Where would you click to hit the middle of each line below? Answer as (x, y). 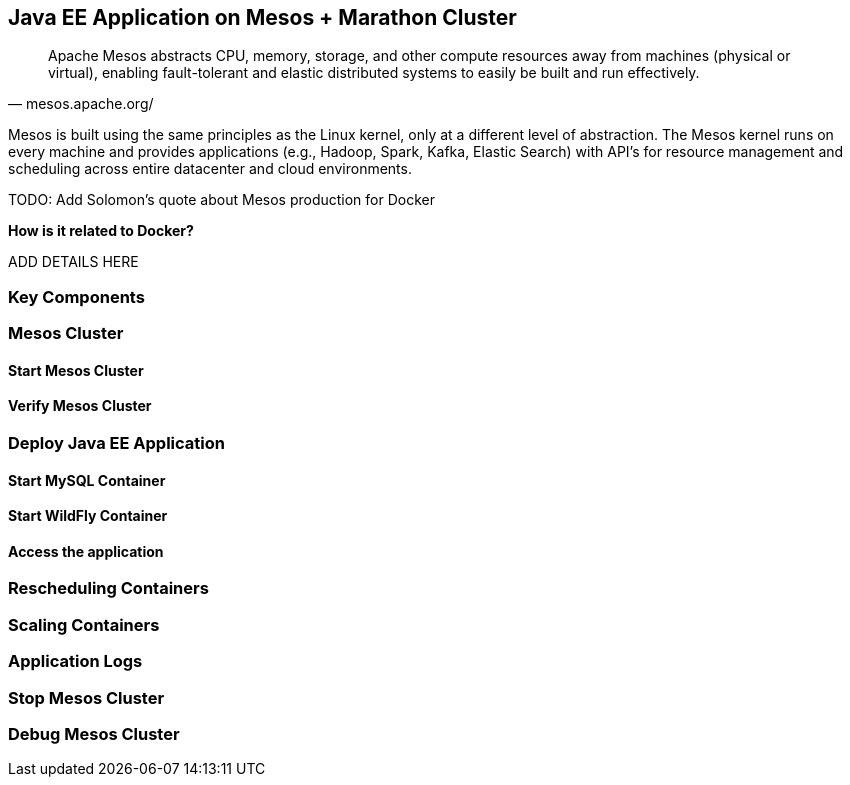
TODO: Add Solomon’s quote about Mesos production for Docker (221, 200)
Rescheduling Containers (108, 588)
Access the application (86, 551)
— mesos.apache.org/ (81, 104)
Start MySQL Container (87, 480)
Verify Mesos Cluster (80, 406)
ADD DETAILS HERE (73, 262)
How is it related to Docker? (101, 231)
